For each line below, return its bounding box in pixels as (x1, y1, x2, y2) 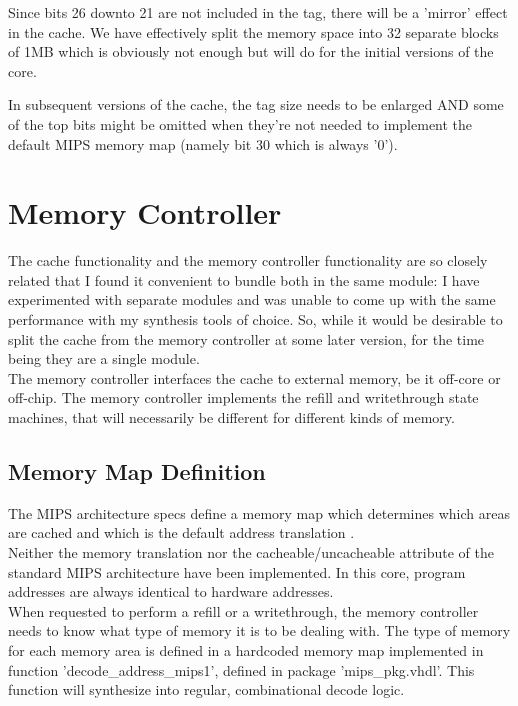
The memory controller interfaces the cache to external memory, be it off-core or (8, 367, 501, 388)
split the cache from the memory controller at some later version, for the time (8, 328, 485, 349)
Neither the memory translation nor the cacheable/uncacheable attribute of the (8, 542, 494, 563)
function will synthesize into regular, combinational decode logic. (8, 679, 405, 700)
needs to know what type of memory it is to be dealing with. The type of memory (8, 620, 511, 641)
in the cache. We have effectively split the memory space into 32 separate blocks (8, 21, 499, 42)
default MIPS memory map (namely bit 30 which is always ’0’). (8, 133, 398, 154)
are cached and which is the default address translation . (8, 522, 355, 543)
